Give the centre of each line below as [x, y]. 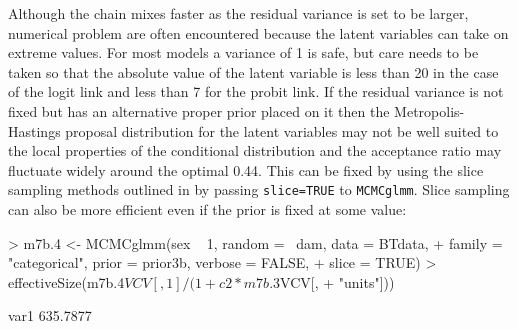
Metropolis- [429, 110]
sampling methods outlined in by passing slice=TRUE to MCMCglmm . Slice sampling [259, 189]
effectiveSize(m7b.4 [66, 281]
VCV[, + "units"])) [337, 281]
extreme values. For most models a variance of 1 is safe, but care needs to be [243, 52]
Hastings [34, 130]
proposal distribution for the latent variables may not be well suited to [282, 130]
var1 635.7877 [50, 315]
